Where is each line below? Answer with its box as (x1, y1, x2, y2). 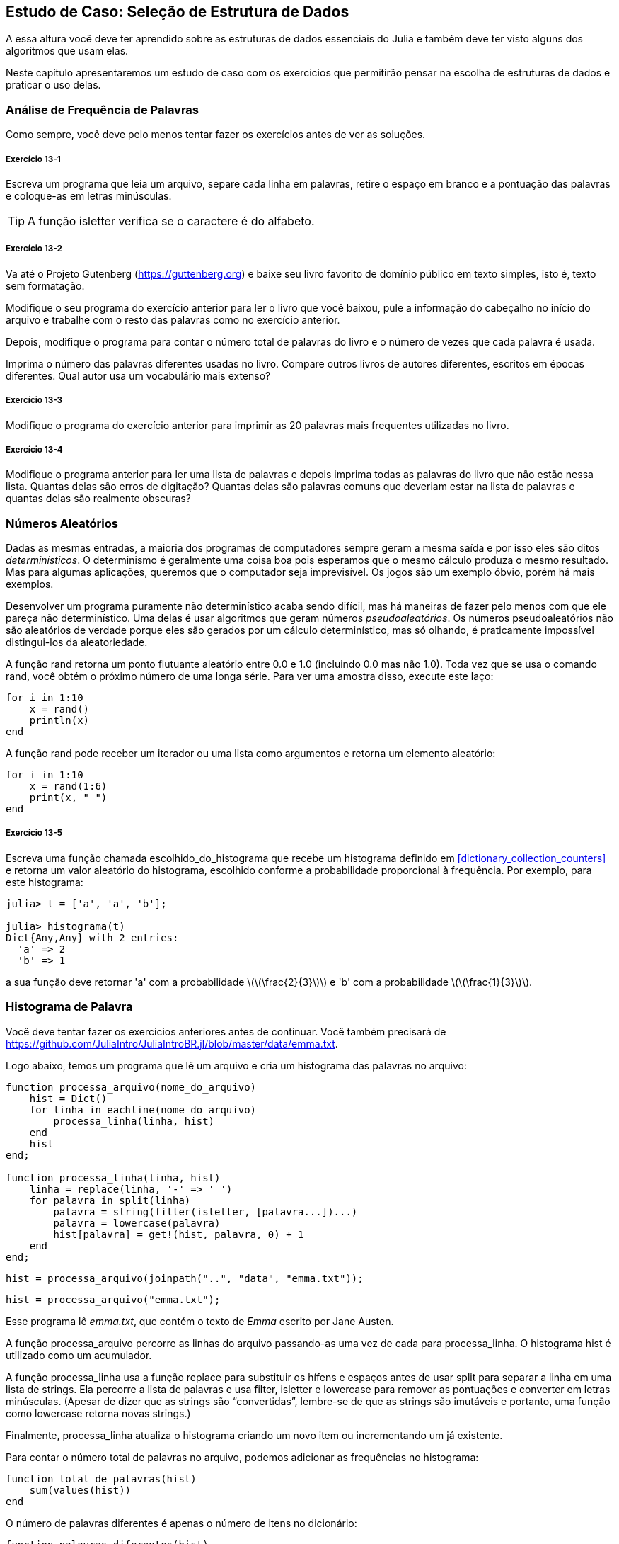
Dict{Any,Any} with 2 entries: (6, 931, 179, 943)
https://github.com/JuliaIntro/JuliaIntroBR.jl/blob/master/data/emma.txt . (6, 1037, 338, 1050)
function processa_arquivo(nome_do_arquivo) (6, 1081, 257, 1093)
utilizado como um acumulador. (6, 1349, 152, 1361)
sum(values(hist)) (29, 1484, 132, 1496)
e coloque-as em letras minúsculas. (6, 189, 172, 202)
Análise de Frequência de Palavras (6, 102, 199, 117)
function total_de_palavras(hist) (6, 1472, 197, 1485)
